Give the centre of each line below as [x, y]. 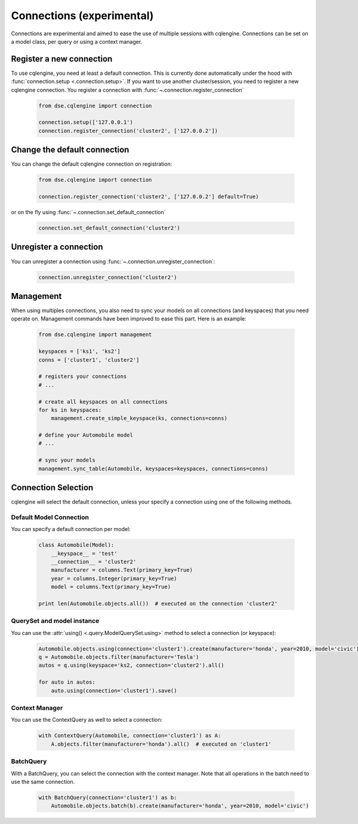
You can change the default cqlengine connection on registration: [92, 164]
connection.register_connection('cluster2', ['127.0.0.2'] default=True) [149, 197]
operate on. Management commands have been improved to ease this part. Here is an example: [129, 319]
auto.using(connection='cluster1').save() [114, 690]
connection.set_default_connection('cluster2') [109, 228]
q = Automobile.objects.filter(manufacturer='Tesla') [119, 657]
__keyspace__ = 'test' [84, 553]
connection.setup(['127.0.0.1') [86, 122]
